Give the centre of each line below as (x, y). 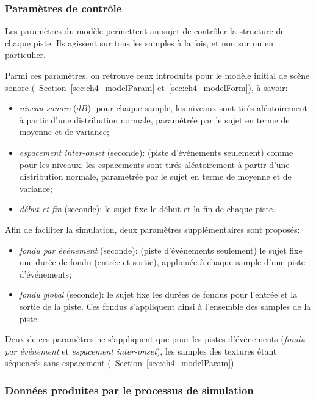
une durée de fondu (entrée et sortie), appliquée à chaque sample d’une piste (162, 262)
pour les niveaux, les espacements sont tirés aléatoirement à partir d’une (154, 164)
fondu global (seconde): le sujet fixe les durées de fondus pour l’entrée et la (158, 294)
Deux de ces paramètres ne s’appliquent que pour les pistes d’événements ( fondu (155, 339)
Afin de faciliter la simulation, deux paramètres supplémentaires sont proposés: (153, 229)
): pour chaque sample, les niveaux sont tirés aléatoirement (197, 108)
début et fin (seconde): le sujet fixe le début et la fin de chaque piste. (147, 209)
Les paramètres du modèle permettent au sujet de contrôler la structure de (145, 31)
